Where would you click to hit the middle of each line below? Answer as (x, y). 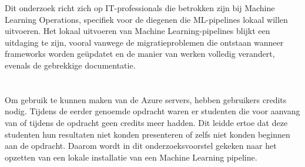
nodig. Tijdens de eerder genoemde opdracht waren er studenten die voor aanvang (152, 111)
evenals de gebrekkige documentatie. (70, 65)
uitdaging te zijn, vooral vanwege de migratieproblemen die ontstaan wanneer (144, 42)
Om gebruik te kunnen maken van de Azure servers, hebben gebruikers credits (146, 99)
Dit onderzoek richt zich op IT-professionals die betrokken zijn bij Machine (140, 8)
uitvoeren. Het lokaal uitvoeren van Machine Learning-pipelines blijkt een (138, 31)
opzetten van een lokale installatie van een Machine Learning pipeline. (131, 157)
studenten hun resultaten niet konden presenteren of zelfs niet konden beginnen (148, 134)
